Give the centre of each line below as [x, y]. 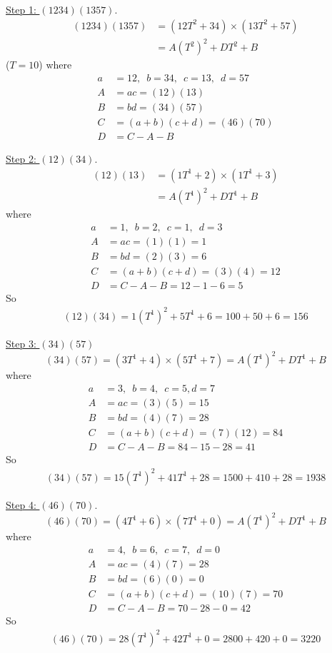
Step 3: [21, 343]
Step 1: [21, 9]
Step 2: [21, 158]
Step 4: [21, 504]
